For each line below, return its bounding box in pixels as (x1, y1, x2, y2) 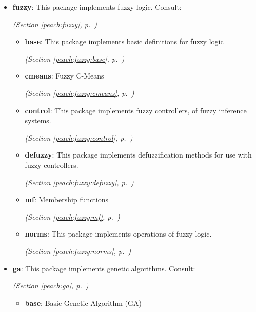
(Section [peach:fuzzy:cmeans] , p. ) (25, 87, 134, 98)
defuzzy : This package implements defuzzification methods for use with (25, 149, 252, 160)
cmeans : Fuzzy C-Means (25, 70, 104, 81)
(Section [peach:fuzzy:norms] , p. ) (25, 245, 131, 256)
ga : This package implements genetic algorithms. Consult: (12, 263, 195, 274)
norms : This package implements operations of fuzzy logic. (25, 228, 212, 239)
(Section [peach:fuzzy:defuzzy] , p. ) (25, 177, 134, 187)
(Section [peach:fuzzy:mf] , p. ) (25, 211, 120, 222)
